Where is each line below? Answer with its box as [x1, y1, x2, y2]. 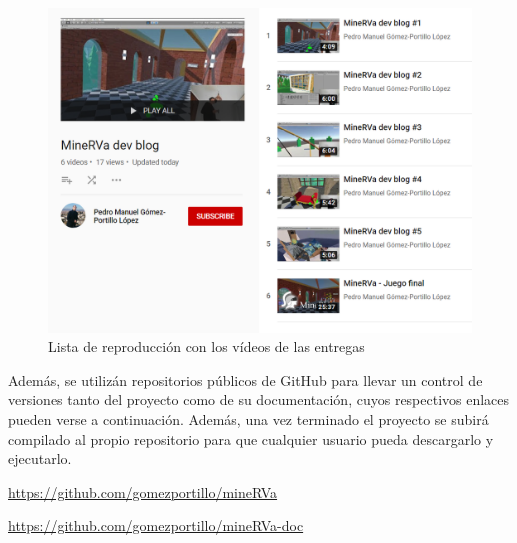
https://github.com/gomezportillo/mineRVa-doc [8, 515, 304, 536]
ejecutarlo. [8, 448, 72, 469]
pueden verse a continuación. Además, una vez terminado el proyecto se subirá [8, 409, 489, 429]
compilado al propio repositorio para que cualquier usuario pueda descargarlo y [8, 428, 494, 449]
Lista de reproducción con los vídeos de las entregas [48, 336, 365, 357]
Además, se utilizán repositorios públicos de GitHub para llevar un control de [8, 369, 483, 390]
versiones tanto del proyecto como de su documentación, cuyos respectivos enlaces [8, 389, 510, 410]
